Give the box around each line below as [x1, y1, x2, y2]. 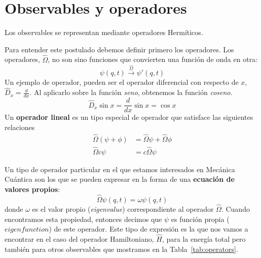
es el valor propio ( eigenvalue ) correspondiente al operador [32, 204, 214, 214]
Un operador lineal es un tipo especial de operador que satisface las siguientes [5, 112, 253, 122]
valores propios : [5, 184, 60, 195]
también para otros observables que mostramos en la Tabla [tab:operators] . [5, 243, 238, 254]
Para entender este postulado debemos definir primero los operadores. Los [5, 44, 234, 54]
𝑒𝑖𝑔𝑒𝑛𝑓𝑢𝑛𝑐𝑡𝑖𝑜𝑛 [5, 226, 49, 234]
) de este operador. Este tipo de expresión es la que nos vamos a [49, 223, 248, 234]
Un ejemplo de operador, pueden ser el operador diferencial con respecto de [5, 77, 239, 87]
